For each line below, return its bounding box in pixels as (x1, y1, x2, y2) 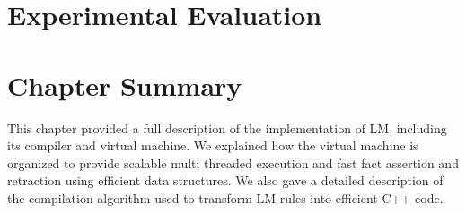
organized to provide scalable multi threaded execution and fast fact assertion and (7, 153, 459, 172)
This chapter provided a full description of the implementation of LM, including (7, 118, 447, 137)
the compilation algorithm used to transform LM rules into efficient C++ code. (7, 188, 444, 207)
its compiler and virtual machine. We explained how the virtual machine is (7, 136, 418, 155)
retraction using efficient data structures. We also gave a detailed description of (7, 171, 444, 190)
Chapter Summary (7, 66, 242, 103)
